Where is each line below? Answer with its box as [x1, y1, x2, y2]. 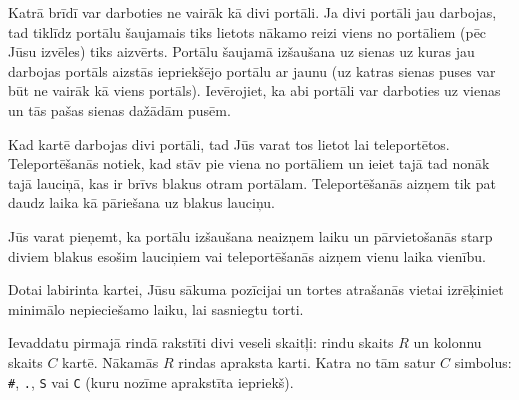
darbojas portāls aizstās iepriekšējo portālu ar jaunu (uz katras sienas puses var [8, 60, 496, 81]
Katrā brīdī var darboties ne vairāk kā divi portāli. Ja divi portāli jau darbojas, [8, 2, 497, 22]
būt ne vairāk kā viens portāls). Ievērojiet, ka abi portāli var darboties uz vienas [8, 80, 501, 101]
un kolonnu [413, 332, 482, 353]
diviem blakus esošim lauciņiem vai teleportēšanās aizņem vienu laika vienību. [8, 245, 486, 266]
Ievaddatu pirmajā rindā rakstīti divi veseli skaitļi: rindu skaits [8, 332, 394, 353]
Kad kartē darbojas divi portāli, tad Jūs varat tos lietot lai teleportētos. [8, 133, 450, 154]
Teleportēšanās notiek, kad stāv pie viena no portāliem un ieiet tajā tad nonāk [8, 153, 490, 174]
